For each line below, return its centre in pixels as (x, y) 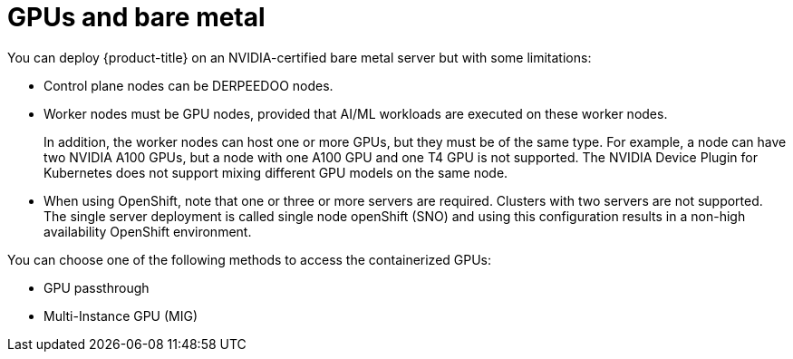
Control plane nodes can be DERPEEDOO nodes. (189, 85)
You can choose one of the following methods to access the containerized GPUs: (250, 259)
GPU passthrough (97, 287)
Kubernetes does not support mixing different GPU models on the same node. (276, 172)
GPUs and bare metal (136, 17)
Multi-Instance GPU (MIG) (121, 315)
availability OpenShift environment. (148, 231)
